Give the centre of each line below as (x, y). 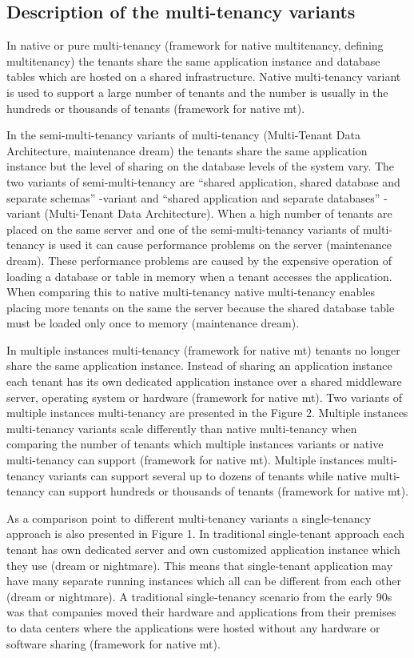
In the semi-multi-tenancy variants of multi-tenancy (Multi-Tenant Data (183, 135)
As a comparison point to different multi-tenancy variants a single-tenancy (189, 518)
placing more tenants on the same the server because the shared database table (201, 307)
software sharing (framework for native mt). (113, 643)
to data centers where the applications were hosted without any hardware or (193, 627)
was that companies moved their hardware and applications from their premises (201, 612)
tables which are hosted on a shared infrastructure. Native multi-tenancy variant (204, 76)
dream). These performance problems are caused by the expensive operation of (199, 260)
